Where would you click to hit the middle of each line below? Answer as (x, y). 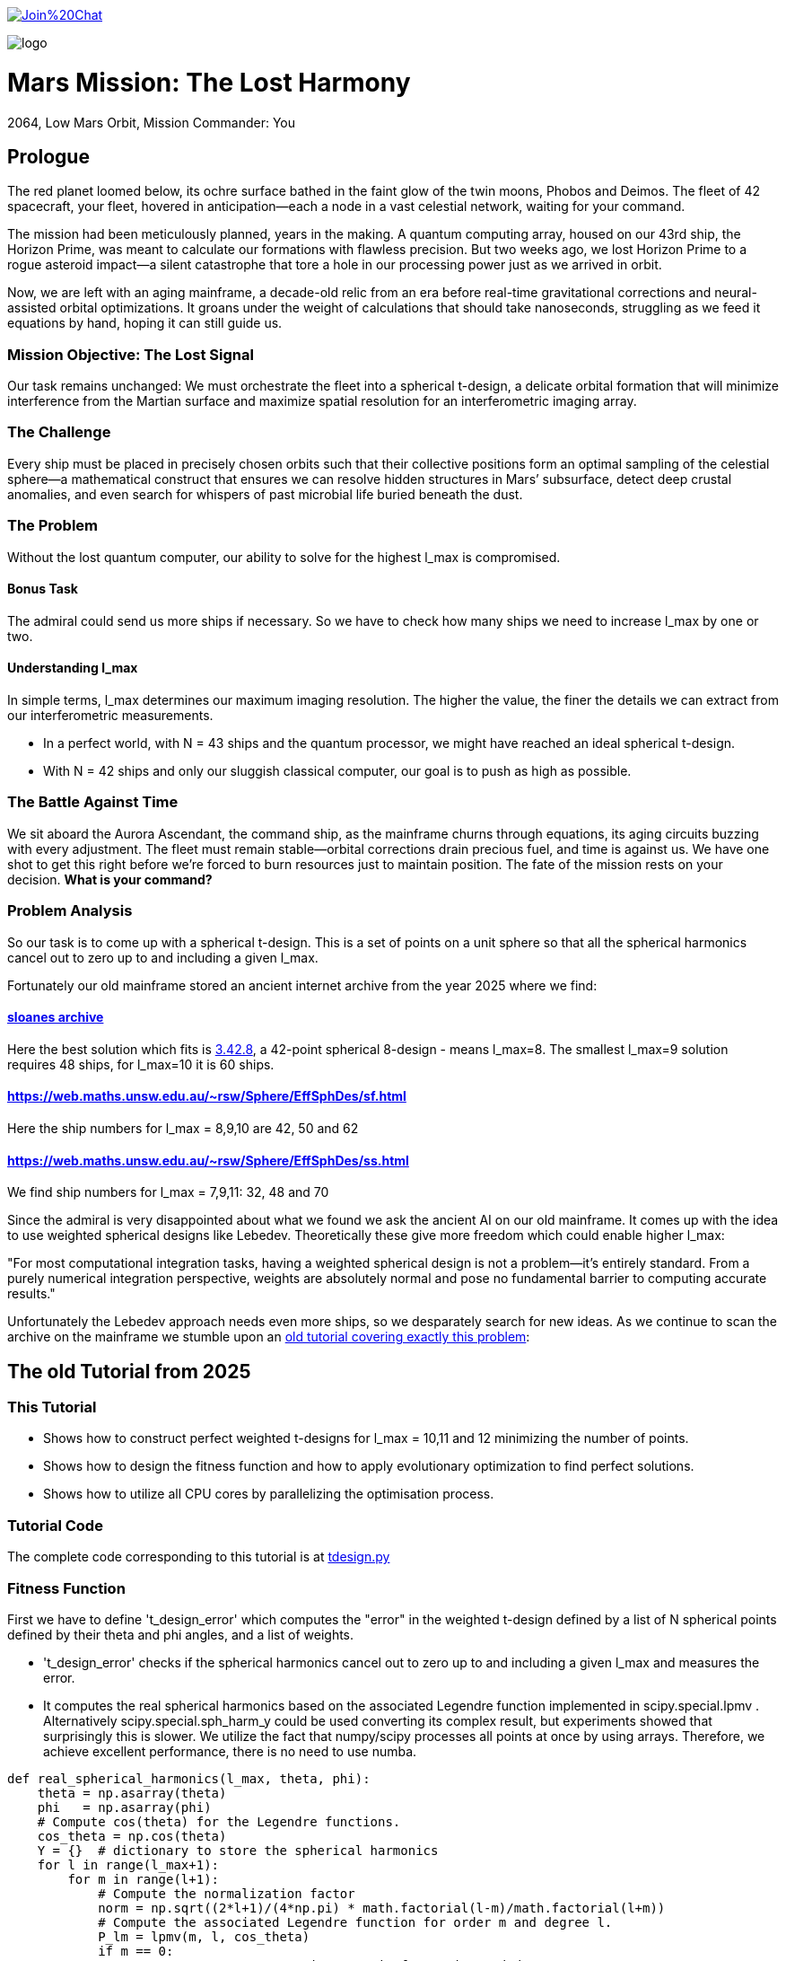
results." (31, 1294)
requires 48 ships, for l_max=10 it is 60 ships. (141, 1064)
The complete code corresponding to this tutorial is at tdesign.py (199, 1557)
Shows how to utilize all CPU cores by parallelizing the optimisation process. (269, 1494)
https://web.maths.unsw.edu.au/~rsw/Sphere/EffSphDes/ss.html (208, 1160)
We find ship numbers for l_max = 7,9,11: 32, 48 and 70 (168, 1192)
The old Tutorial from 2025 (129, 1371)
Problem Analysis (70, 911)
